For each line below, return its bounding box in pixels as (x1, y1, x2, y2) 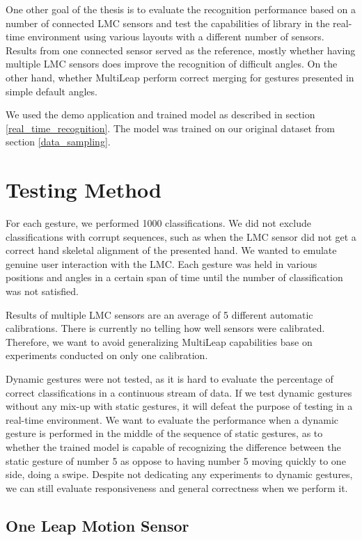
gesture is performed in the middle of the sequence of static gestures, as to (6, 426, 323, 440)
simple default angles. (6, 84, 97, 98)
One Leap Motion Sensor (6, 514, 189, 536)
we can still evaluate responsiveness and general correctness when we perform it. (6, 480, 348, 495)
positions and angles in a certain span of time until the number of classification (6, 270, 343, 285)
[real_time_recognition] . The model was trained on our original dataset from (6, 120, 335, 135)
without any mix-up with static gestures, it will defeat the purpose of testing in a (6, 399, 353, 413)
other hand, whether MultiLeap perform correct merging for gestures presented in (6, 70, 354, 84)
